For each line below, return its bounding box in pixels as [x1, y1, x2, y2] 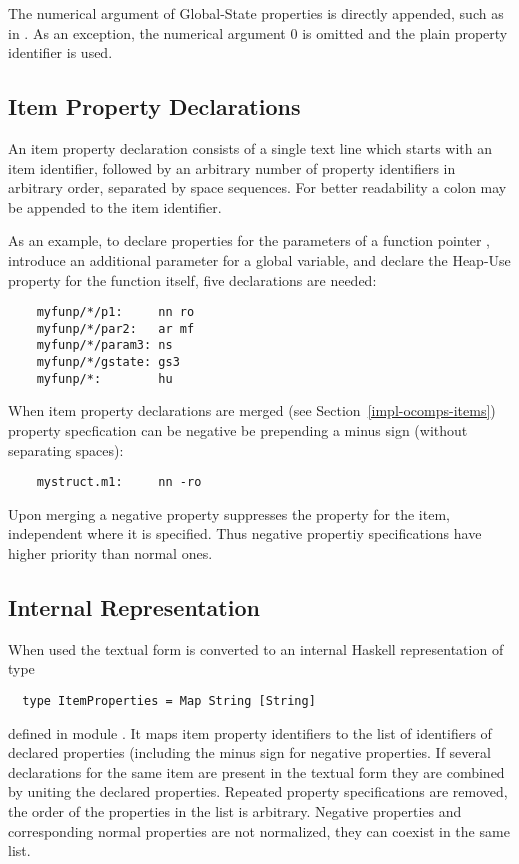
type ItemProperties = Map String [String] [22, 694, 316, 709]
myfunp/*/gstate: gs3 [36, 355, 180, 370]
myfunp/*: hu [36, 371, 173, 386]
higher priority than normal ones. [8, 543, 213, 564]
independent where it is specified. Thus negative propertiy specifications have [8, 523, 482, 544]
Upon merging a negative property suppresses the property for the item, [8, 503, 450, 524]
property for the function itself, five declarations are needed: [8, 269, 377, 290]
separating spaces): [8, 439, 124, 460]
